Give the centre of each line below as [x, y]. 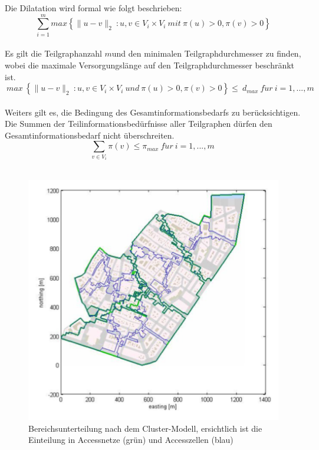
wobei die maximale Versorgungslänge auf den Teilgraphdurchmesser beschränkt [150, 65]
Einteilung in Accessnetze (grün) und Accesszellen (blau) [131, 440]
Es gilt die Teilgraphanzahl [53, 53]
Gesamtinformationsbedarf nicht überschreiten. [90, 135]
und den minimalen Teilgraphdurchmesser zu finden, [206, 53]
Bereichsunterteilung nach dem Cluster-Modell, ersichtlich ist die [145, 428]
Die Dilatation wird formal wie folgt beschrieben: [93, 8]
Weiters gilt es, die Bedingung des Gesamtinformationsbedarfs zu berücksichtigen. [153, 112]
